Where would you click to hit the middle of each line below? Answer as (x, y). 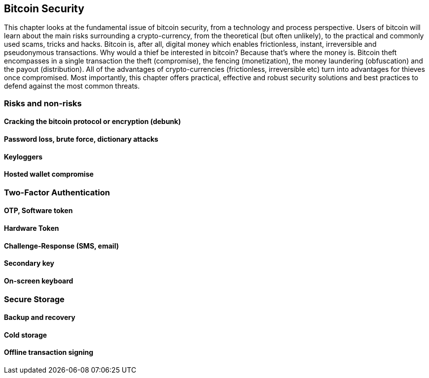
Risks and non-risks (43, 103)
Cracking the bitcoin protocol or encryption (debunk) (92, 122)
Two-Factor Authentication (57, 192)
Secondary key (29, 263)
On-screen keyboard (39, 281)
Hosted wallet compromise (49, 174)
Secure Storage (34, 299)
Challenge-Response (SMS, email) (61, 246)
